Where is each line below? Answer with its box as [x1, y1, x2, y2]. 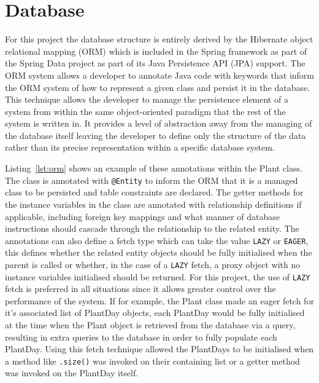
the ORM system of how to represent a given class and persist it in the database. [5, 81, 310, 93]
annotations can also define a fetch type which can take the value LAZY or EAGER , [5, 234, 309, 247]
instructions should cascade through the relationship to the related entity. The [5, 222, 299, 235]
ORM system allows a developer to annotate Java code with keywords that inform [5, 68, 314, 81]
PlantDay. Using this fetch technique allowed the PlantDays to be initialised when [5, 342, 314, 355]
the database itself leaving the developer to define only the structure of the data [5, 128, 306, 141]
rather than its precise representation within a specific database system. [5, 141, 275, 154]
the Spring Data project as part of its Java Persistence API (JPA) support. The [5, 57, 306, 69]
